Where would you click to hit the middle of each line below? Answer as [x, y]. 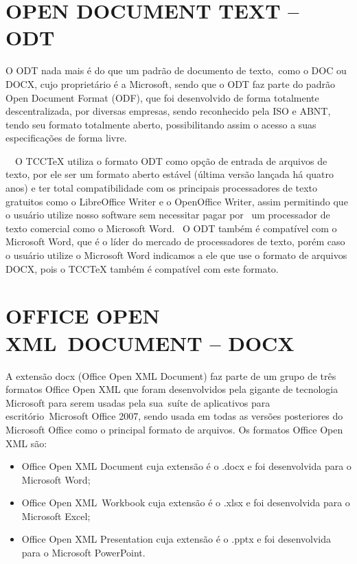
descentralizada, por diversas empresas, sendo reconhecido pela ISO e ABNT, [168, 111]
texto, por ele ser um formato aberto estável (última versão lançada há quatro [170, 174]
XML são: [26, 443]
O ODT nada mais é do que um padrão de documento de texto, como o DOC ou [176, 70]
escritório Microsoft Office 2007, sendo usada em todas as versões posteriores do [174, 416]
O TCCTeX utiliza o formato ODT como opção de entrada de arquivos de [171, 160]
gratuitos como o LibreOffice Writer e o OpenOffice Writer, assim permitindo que [177, 201]
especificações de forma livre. [66, 138]
